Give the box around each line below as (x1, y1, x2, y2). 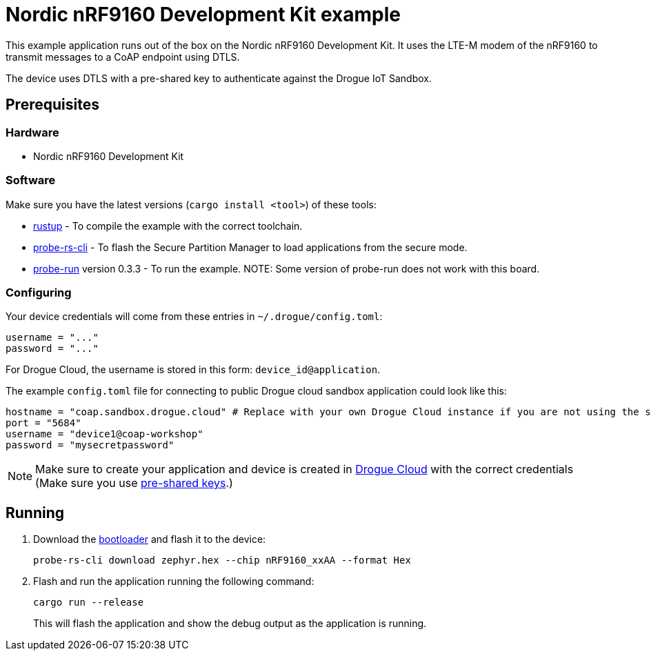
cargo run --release (33, 597, 144, 608)
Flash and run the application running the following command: (33, 575, 314, 588)
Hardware (6, 125, 59, 139)
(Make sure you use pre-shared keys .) (35, 476, 233, 490)
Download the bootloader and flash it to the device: (33, 533, 266, 546)
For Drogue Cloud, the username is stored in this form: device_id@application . (6, 364, 381, 376)
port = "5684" (6, 417, 81, 429)
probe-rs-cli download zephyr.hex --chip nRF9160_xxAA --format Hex (33, 555, 411, 566)
